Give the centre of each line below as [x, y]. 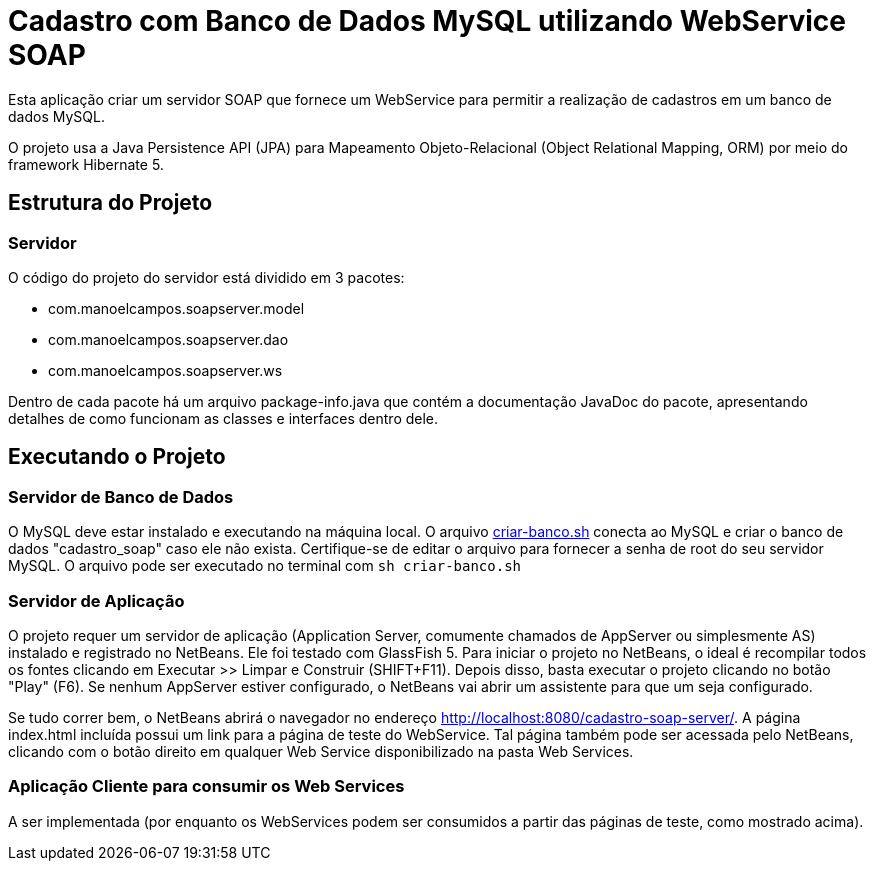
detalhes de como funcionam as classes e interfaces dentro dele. [223, 418]
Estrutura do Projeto [110, 203]
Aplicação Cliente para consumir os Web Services [206, 786]
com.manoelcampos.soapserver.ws [165, 370]
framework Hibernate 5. [86, 164]
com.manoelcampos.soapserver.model [176, 308]
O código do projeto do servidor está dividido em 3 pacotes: [206, 277]
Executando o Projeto [117, 457]
